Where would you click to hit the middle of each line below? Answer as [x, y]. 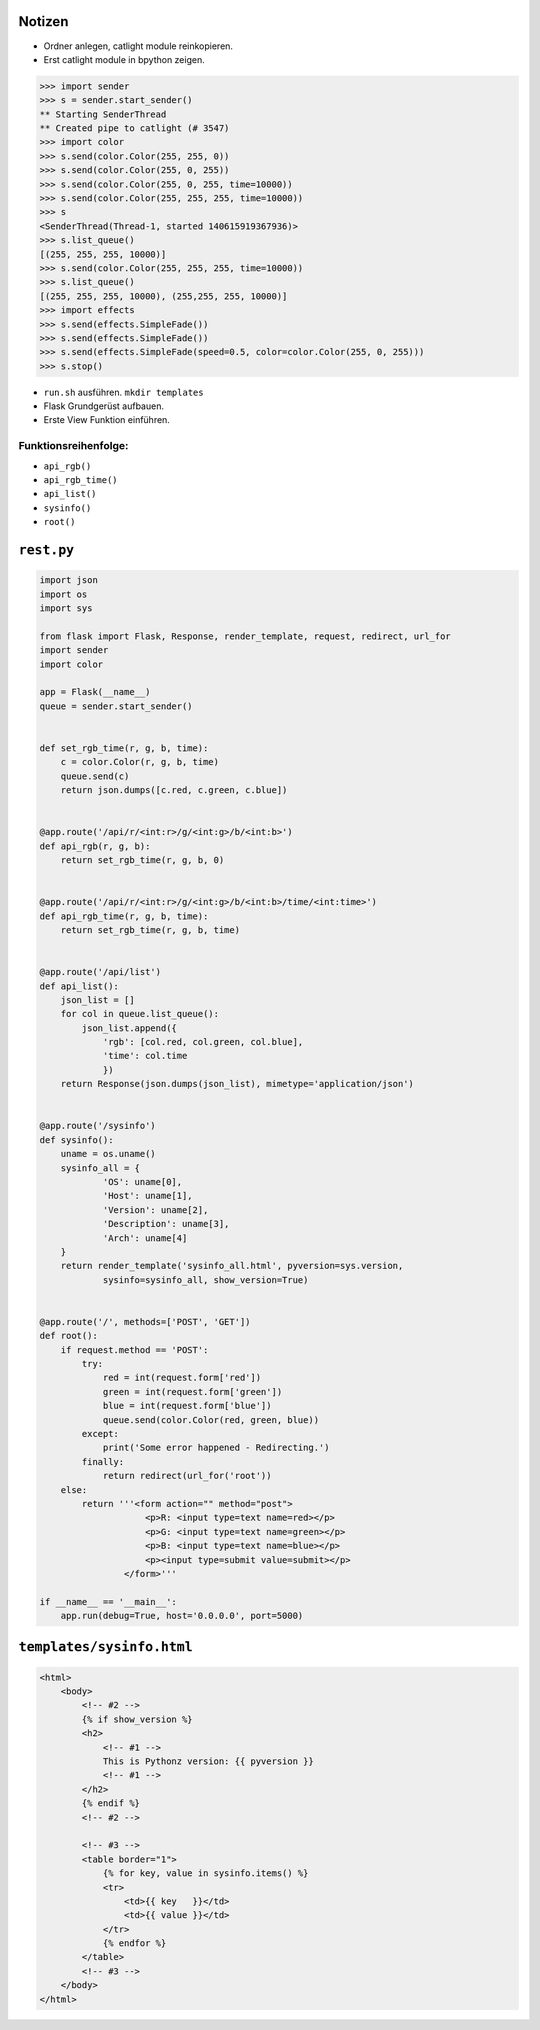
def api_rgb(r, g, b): [95, 846]
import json [69, 580]
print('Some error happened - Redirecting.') [216, 1448]
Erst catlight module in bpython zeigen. [124, 59]
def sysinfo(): [76, 1139]
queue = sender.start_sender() [116, 706]
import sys [66, 608]
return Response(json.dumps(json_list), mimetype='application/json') [237, 1084]
